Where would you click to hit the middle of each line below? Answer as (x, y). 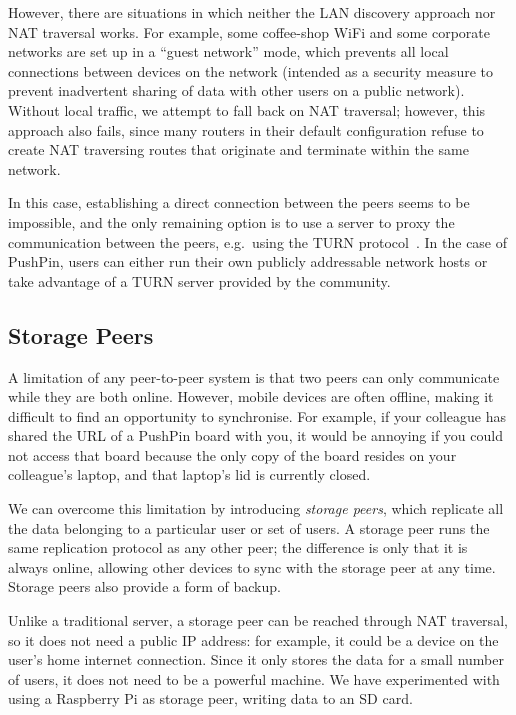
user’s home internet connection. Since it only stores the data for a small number (256, 659)
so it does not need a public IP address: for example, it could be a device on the (253, 639)
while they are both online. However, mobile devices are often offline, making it (251, 396)
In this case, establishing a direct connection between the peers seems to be (239, 202)
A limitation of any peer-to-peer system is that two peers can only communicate (254, 376)
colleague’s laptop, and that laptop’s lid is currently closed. (189, 474)
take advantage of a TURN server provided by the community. (199, 280)
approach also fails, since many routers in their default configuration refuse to (246, 129)
